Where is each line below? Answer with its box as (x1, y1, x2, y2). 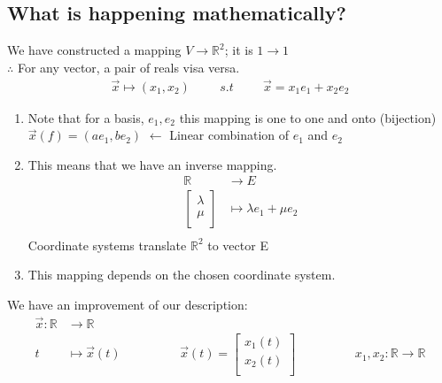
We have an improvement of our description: (7, 295, 248, 313)
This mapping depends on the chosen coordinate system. (27, 265, 336, 284)
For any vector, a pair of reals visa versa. (17, 57, 240, 76)
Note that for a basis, (27, 108, 144, 126)
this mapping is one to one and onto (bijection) (179, 108, 437, 126)
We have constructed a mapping (7, 41, 182, 59)
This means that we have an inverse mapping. (27, 155, 277, 173)
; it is (224, 41, 253, 59)
